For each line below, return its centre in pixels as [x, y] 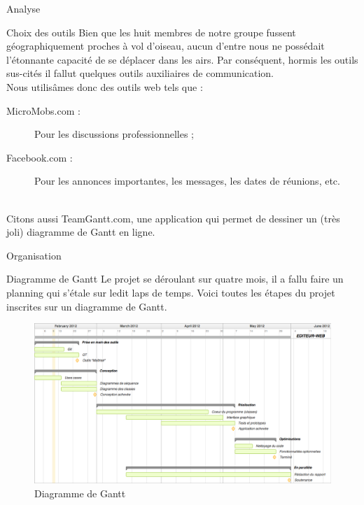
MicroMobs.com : [43, 110]
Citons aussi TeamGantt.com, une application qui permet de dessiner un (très [173, 218]
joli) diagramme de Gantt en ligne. [81, 232]
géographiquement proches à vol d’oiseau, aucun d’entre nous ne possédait [166, 46]
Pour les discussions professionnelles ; [114, 134]
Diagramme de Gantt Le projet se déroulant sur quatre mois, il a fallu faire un [175, 279]
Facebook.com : [40, 157]
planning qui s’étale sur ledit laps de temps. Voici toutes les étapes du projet [171, 292]
